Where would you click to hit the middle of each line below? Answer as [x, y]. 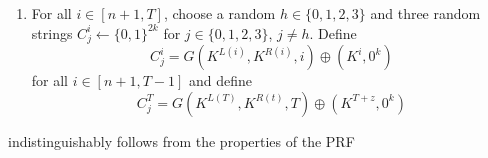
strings [52, 32]
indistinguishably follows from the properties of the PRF [181, 140]
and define [221, 80]
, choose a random [219, 13]
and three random [425, 13]
